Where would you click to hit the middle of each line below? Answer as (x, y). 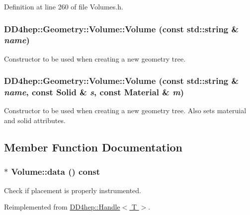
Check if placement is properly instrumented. (73, 190)
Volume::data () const (56, 172)
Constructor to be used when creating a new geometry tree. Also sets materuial (125, 110)
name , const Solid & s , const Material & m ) (94, 92)
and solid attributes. (35, 120)
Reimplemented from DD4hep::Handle (62, 207)
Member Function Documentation (93, 147)
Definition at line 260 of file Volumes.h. (64, 6)
